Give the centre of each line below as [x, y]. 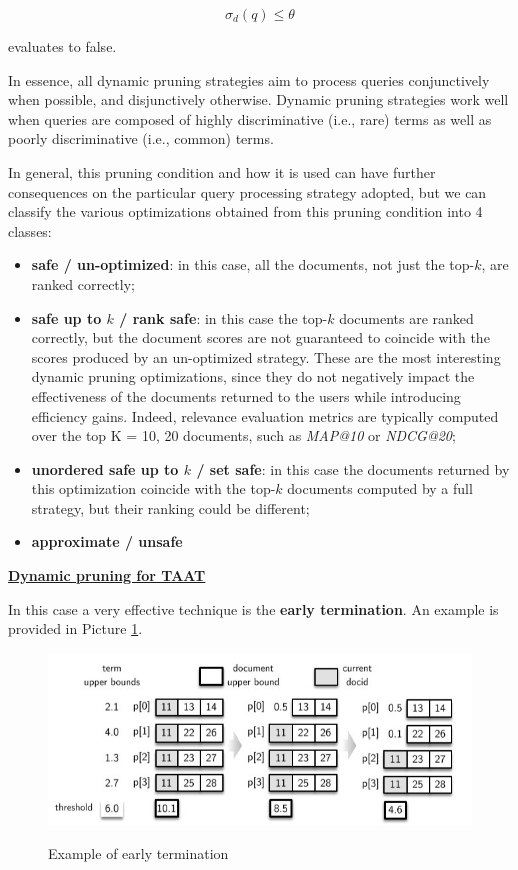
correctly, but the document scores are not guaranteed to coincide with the [260, 337]
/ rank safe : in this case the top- [223, 317]
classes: [30, 230]
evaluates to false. [62, 46]
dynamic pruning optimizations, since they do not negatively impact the [253, 376]
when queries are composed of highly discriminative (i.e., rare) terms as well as [250, 118]
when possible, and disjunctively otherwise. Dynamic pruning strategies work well [258, 99]
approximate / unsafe [107, 541]
